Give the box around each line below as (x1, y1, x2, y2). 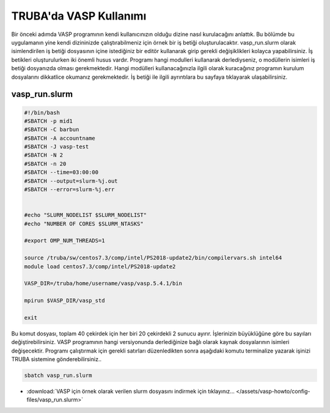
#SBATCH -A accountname (24, 134, 96, 142)
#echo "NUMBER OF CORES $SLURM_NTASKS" (24, 220, 144, 227)
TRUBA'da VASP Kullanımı (11, 9, 147, 23)
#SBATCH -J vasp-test (24, 144, 89, 150)
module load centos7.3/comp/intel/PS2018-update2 (24, 263, 176, 270)
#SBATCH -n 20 (24, 160, 67, 167)
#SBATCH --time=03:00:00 (24, 169, 99, 176)
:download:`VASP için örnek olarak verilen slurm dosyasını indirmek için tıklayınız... (26, 388, 235, 395)
